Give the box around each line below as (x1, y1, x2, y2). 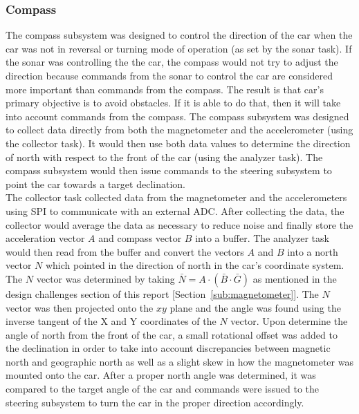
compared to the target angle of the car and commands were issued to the (6, 382, 319, 396)
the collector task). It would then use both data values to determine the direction (6, 135, 351, 150)
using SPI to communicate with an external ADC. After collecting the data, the (6, 203, 344, 218)
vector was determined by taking (36, 271, 175, 285)
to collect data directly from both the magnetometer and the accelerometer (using (6, 122, 353, 137)
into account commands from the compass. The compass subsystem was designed (6, 109, 349, 123)
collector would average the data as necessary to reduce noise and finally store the (6, 217, 353, 232)
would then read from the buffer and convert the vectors (6, 244, 244, 258)
